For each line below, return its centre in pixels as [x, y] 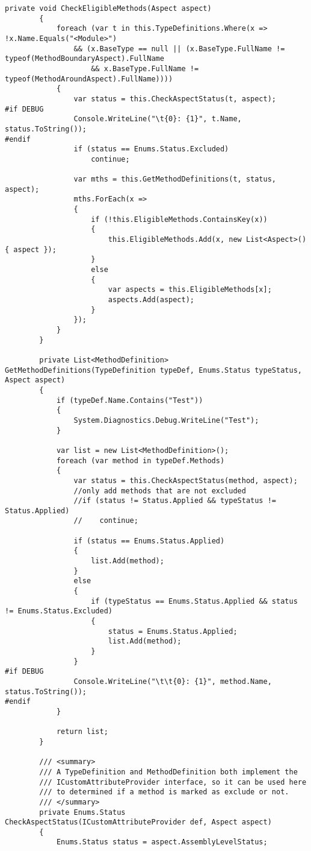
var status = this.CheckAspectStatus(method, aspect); [186, 480]
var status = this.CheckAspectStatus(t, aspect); [175, 99]
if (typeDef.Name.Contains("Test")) [130, 400]
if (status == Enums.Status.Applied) [149, 541]
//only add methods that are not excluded [160, 491]
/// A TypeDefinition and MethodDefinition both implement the [168, 772]
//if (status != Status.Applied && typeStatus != [175, 501]
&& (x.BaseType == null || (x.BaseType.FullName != [179, 49]
